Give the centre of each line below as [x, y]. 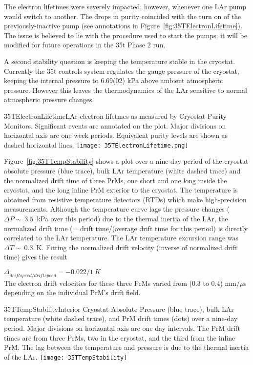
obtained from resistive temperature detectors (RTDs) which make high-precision [125, 199]
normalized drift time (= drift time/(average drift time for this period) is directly [126, 228]
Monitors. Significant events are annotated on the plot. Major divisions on [115, 125]
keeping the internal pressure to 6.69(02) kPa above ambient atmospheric [114, 80]
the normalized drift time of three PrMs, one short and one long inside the [116, 180]
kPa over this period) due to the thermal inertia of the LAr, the [132, 218]
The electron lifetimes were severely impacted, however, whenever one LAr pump [125, 6]
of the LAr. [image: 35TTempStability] [66, 356]
